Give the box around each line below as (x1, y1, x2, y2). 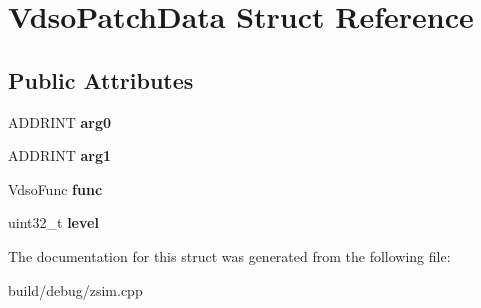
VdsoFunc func (8, 178, 103, 199)
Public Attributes (8, 64, 194, 95)
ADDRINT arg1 (8, 145, 112, 166)
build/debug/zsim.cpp (8, 279, 143, 300)
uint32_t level (8, 212, 99, 233)
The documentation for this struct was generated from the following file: (8, 245, 451, 266)
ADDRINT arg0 (8, 111, 112, 132)
